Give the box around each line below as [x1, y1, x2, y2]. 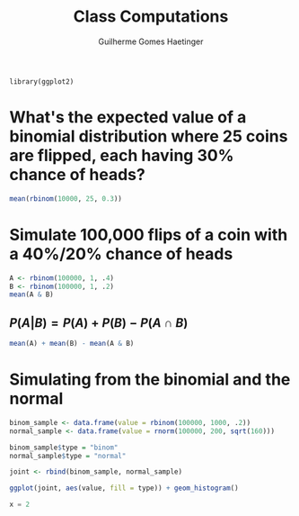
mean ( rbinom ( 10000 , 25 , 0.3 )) [9, 194, 123, 204]
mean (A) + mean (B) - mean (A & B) [9, 339, 135, 349]
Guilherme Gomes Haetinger [98, 36, 204, 47]
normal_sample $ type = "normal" [9, 451, 127, 460]
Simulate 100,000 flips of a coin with [9, 224, 288, 245]
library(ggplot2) [9, 77, 75, 86]
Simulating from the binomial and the [9, 369, 291, 390]
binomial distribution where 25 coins [9, 126, 288, 147]
